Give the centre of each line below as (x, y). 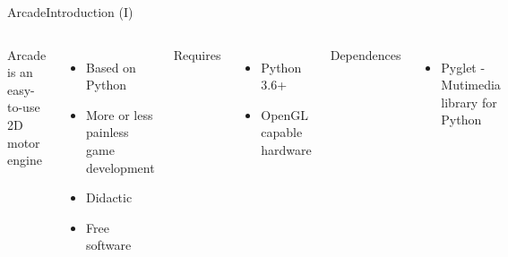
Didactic (109, 197)
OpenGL (285, 114)
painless (108, 132)
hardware (286, 149)
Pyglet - (463, 67)
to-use (24, 107)
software (109, 245)
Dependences (366, 54)
